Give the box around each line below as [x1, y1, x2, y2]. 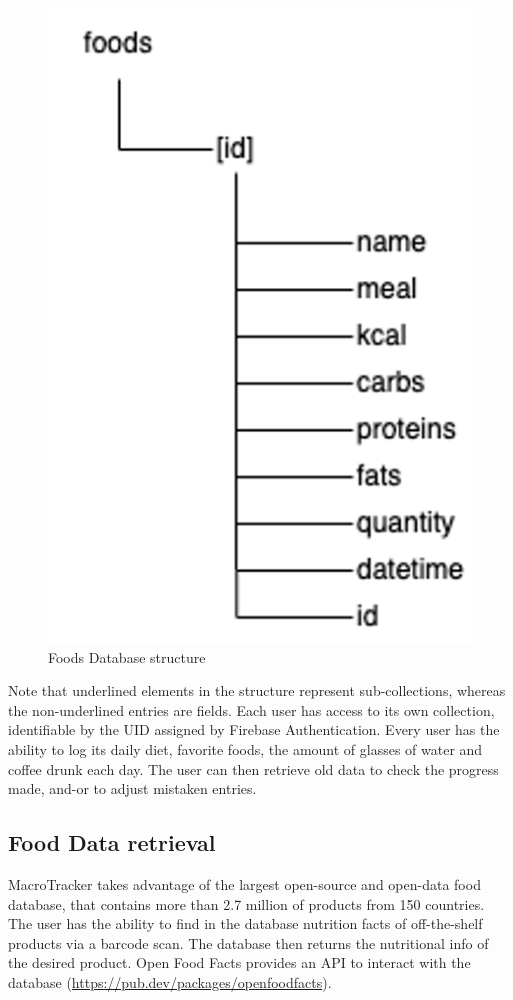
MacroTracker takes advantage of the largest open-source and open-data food [8, 873, 481, 894]
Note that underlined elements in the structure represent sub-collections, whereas [8, 680, 506, 701]
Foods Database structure [48, 646, 206, 667]
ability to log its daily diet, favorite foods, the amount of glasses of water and [8, 738, 483, 759]
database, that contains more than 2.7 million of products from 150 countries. [8, 893, 485, 914]
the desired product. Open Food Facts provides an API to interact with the [8, 952, 471, 973]
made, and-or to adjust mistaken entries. [8, 778, 257, 799]
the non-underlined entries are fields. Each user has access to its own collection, [8, 699, 495, 720]
